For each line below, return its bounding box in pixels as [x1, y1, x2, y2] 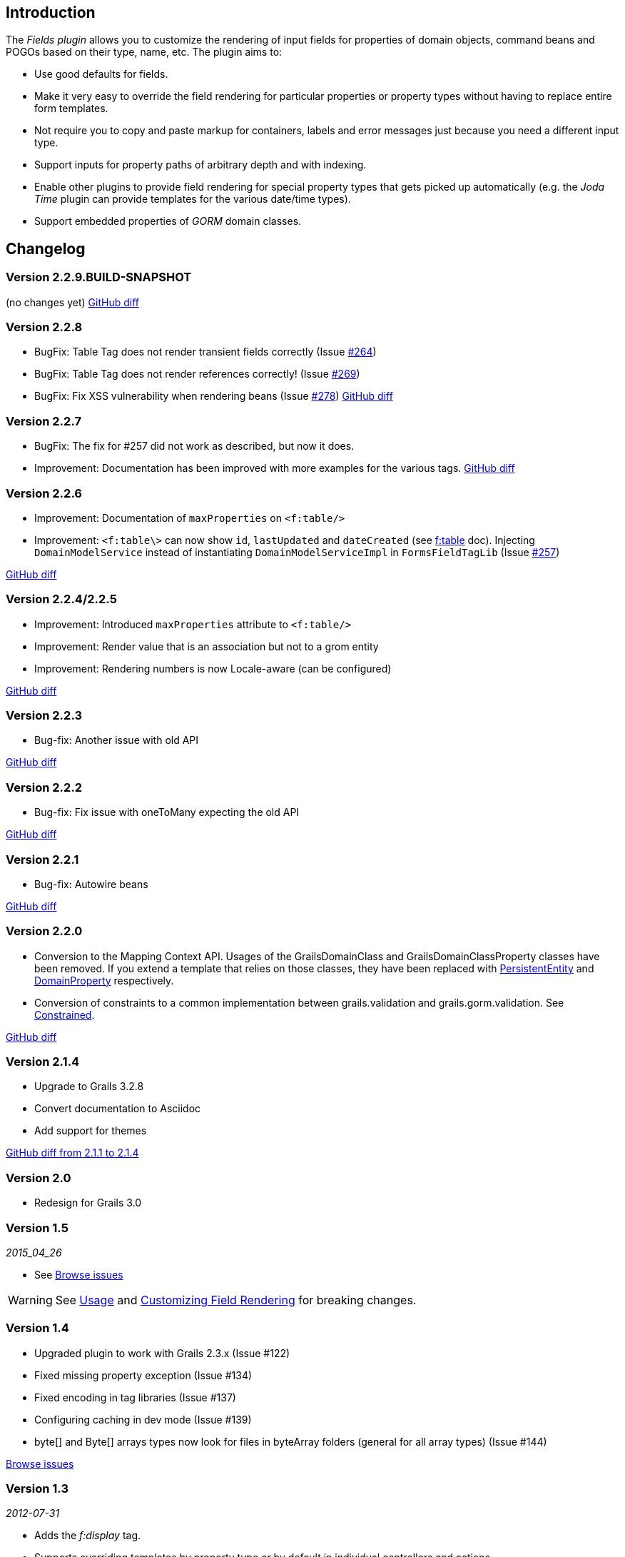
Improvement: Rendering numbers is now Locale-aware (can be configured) [34, 662, 392, 675]
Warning [8, 1292, 53, 1307]
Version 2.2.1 [6, 852, 79, 867]
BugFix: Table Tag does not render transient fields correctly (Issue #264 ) [34, 346, 377, 358]
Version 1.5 [6, 1220, 68, 1235]
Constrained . [34, 1008, 95, 1021]
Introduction [6, 4, 96, 21]
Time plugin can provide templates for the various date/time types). [34, 193, 351, 206]
